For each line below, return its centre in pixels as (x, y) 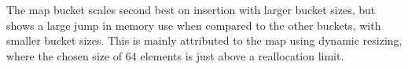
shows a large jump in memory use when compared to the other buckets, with (194, 25)
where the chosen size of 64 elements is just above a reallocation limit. (175, 55)
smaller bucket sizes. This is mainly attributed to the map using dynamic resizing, (204, 40)
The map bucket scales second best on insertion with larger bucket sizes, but (191, 9)
